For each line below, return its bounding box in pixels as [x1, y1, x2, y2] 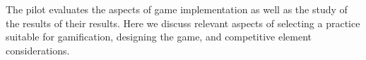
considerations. [6, 43, 70, 57]
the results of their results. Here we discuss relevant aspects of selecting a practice [6, 15, 360, 30]
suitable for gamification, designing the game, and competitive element [6, 29, 312, 44]
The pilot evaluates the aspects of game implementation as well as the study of [6, 2, 348, 16]
